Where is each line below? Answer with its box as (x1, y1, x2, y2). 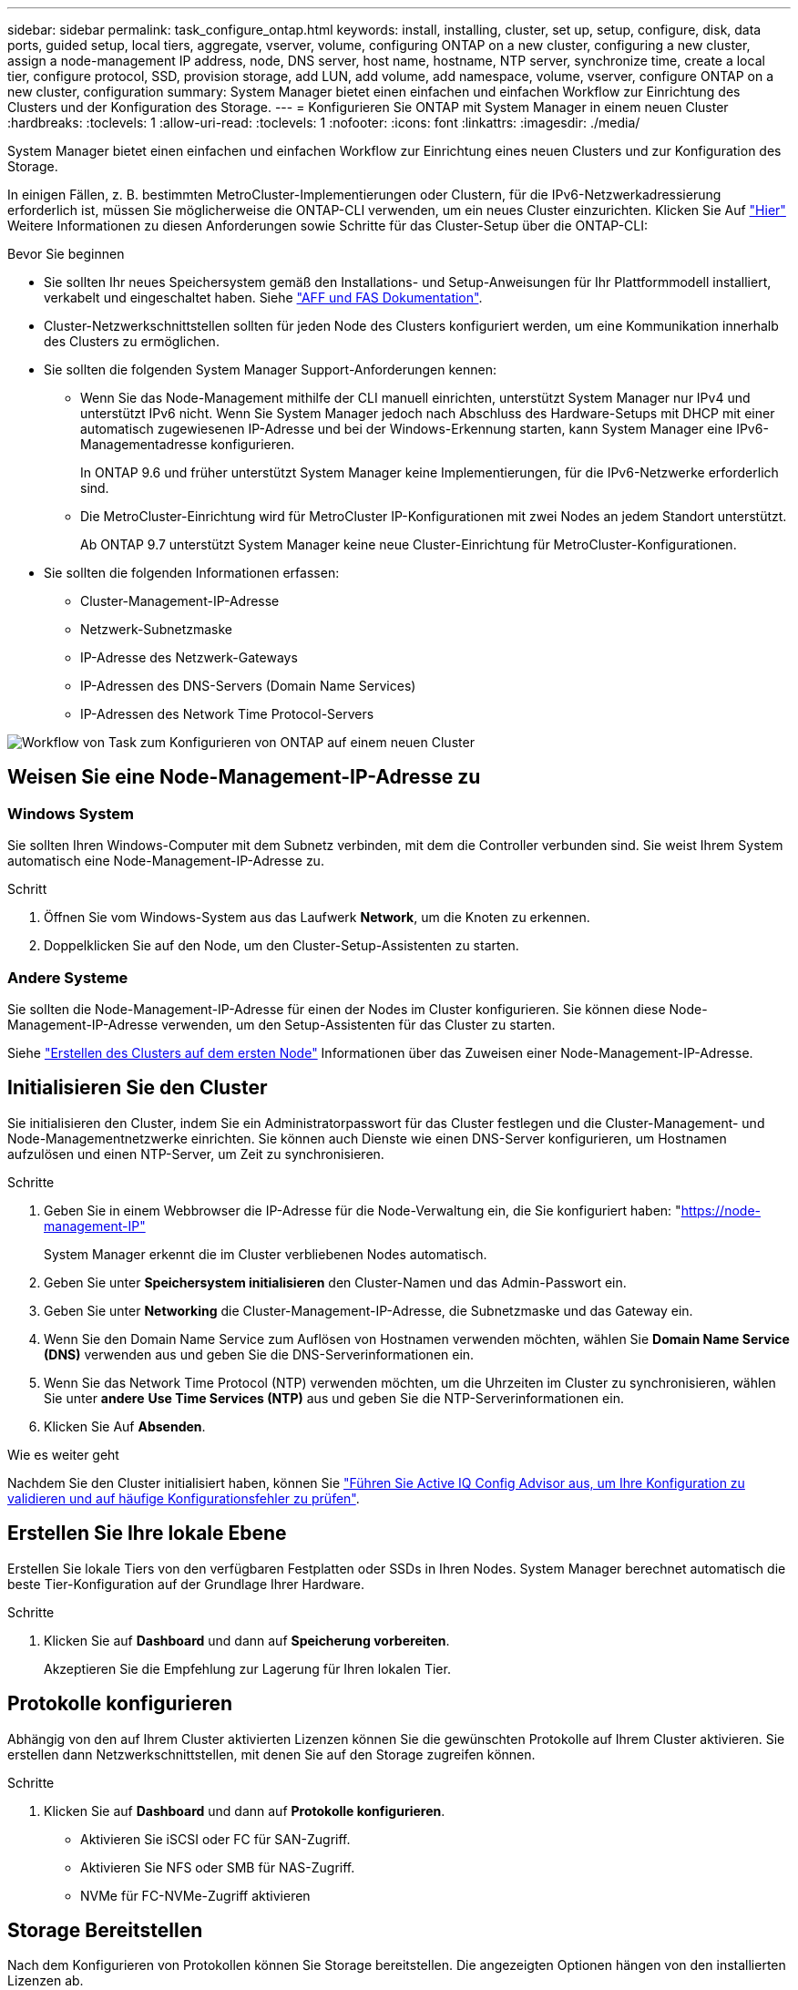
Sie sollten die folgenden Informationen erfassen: (44, 565, 340, 580)
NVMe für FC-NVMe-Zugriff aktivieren (80, 1887, 311, 1903)
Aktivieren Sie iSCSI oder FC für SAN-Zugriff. (80, 1831, 351, 1847)
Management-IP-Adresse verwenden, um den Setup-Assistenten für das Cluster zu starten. (7, 1016, 556, 1032)
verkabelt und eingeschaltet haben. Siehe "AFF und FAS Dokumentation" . (44, 290, 483, 305)
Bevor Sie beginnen (7, 246, 125, 262)
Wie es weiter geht (7, 1446, 119, 1462)
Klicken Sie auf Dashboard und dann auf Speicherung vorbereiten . (44, 1632, 450, 1648)
